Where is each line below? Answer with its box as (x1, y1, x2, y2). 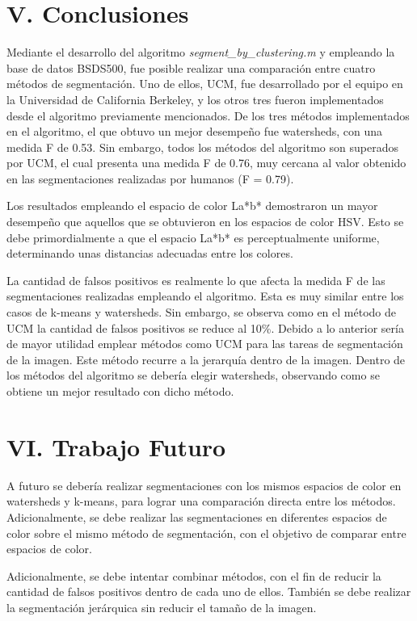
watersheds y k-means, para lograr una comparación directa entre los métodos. (6, 493, 396, 510)
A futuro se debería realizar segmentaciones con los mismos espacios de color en (6, 476, 402, 493)
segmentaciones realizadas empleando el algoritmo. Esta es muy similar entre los (6, 287, 404, 304)
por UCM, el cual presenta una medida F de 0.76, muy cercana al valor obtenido (6, 154, 406, 171)
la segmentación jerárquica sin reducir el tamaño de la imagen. (6, 598, 317, 615)
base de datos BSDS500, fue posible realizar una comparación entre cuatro (6, 59, 376, 76)
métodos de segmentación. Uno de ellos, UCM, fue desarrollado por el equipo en (6, 75, 403, 92)
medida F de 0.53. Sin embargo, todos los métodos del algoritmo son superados (6, 138, 398, 155)
